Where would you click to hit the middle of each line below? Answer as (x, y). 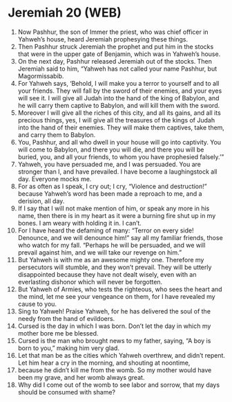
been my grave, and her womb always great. (81, 377)
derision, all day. (41, 201)
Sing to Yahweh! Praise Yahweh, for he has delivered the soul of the (114, 311)
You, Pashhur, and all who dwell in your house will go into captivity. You (119, 142)
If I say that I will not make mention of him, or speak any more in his (114, 208)
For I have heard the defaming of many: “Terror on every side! (106, 230)
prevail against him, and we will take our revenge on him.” (100, 252)
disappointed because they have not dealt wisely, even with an (107, 274)
